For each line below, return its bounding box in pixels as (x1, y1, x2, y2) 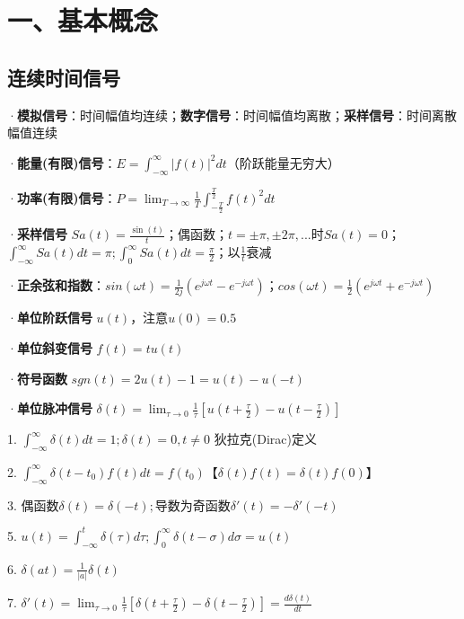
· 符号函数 (7, 368, 67, 387)
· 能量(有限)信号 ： (7, 153, 117, 172)
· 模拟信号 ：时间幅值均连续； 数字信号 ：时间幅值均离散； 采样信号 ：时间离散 (7, 105, 457, 124)
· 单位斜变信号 (7, 339, 92, 357)
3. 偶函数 (7, 495, 59, 514)
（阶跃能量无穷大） (226, 153, 340, 172)
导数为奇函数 (154, 495, 231, 514)
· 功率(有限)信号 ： (7, 188, 117, 207)
